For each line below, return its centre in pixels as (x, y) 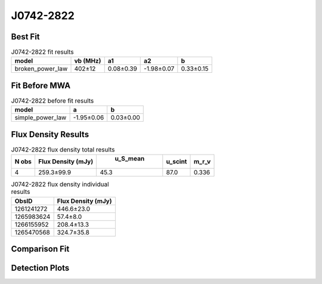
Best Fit (25, 37)
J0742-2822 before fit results (52, 101)
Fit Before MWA (41, 86)
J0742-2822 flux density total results (63, 150)
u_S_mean (130, 159)
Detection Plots (40, 268)
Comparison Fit (40, 249)
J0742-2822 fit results (42, 52)
